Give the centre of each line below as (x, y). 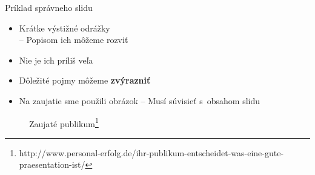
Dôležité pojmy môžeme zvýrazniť (85, 80)
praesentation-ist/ (52, 164)
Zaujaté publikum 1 (64, 122)
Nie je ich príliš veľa (56, 60)
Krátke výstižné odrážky (65, 28)
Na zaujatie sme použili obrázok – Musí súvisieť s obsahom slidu (140, 100)
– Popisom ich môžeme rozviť (74, 40)
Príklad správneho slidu (49, 7)
